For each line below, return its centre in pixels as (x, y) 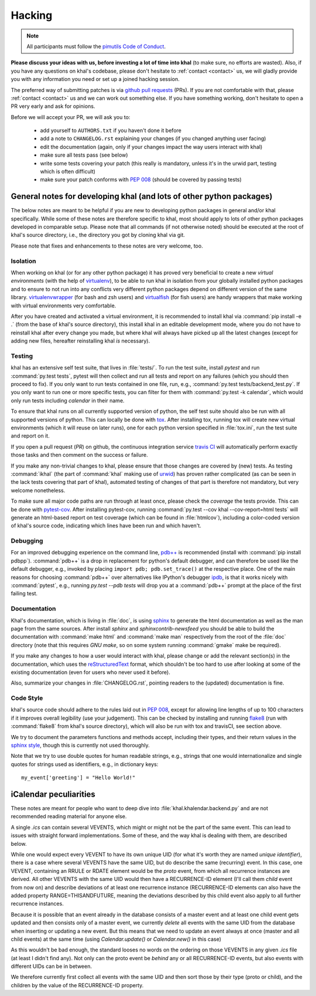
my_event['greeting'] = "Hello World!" (78, 778)
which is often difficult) (68, 172)
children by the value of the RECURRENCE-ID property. (77, 985)
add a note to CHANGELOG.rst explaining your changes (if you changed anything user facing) (153, 138)
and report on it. (30, 436)
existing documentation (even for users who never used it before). (91, 672)
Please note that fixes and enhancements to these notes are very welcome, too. (107, 246)
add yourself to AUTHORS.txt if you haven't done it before (111, 131)
